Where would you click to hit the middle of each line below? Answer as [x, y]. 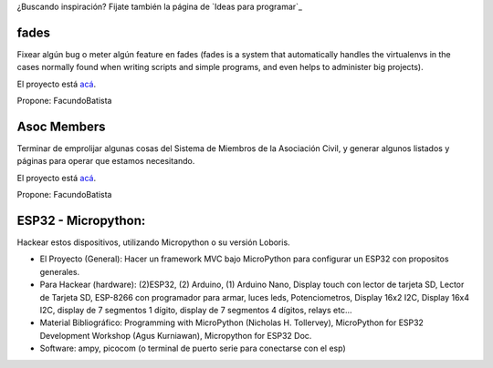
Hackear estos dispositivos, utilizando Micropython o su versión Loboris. [154, 242]
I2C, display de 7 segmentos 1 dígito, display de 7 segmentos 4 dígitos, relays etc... [196, 311]
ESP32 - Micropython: [81, 220]
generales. [60, 271]
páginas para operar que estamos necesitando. [106, 161]
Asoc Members [61, 126]
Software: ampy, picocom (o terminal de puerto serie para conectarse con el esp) [193, 348]
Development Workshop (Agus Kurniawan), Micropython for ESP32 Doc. [176, 335]
